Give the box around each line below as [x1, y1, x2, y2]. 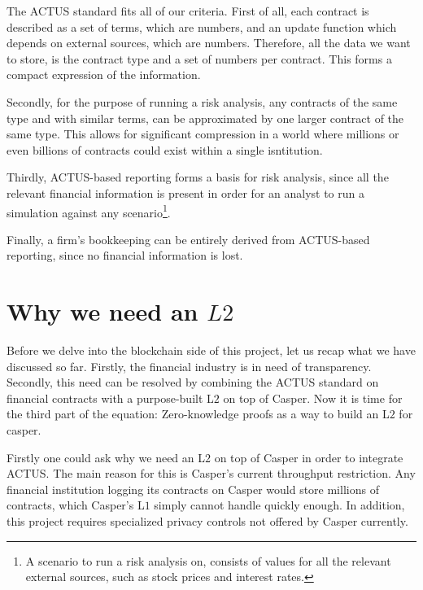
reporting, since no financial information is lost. [7, 247, 243, 264]
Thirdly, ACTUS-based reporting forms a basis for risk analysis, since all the [7, 168, 389, 186]
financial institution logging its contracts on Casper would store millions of [7, 480, 379, 497]
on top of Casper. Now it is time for [223, 389, 403, 406]
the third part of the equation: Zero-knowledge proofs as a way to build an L [7, 405, 390, 422]
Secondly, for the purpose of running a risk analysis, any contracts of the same [7, 93, 398, 110]
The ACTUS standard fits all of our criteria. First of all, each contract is [7, 2, 369, 19]
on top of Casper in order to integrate [214, 448, 403, 465]
